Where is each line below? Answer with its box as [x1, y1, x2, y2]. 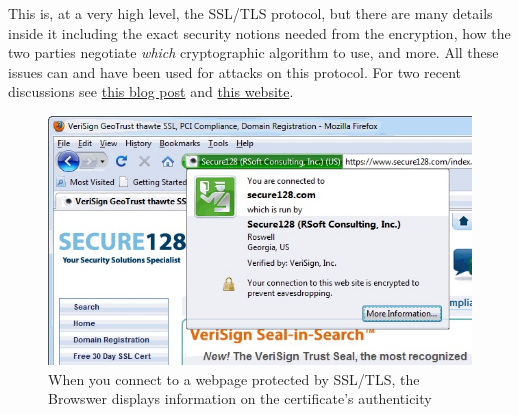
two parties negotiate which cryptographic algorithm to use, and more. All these [8, 42, 499, 63]
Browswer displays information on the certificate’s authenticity [48, 388, 432, 409]
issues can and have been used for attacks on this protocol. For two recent [8, 61, 462, 82]
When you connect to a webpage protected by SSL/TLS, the [48, 368, 420, 389]
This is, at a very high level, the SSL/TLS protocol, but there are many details [8, 3, 493, 23]
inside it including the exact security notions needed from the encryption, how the [8, 22, 511, 43]
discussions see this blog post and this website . [8, 81, 294, 102]
